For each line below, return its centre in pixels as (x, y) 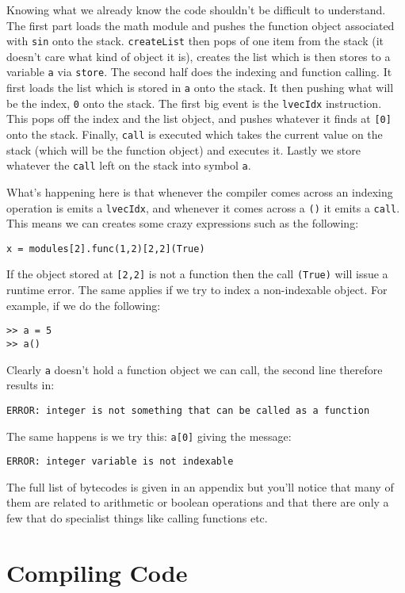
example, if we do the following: (84, 305)
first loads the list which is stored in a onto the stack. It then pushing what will (200, 88)
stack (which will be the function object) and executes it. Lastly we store (183, 149)
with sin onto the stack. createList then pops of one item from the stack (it (195, 41)
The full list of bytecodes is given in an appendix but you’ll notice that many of (200, 486)
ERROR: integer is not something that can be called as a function (188, 410)
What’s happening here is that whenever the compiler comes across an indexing (200, 191)
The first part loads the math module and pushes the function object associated (201, 25)
